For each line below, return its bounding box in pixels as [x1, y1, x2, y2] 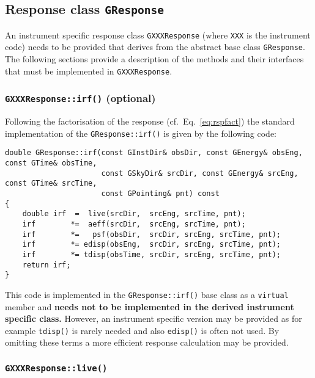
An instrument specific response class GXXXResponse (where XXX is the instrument [5, 28, 311, 41]
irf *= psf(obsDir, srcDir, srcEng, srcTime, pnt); [22, 230, 281, 239]
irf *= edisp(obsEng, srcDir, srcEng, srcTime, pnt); [22, 240, 281, 249]
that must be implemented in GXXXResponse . [5, 64, 172, 77]
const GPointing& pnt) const [101, 189, 220, 198]
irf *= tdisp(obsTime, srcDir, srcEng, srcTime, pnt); [22, 250, 281, 259]
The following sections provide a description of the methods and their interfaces [5, 53, 304, 65]
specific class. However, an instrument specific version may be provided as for [5, 312, 302, 325]
